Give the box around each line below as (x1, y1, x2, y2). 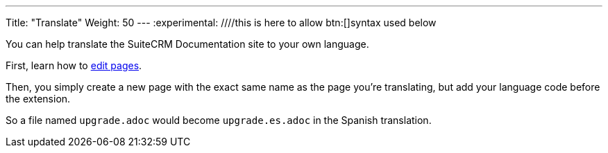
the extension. (6, 93, 71, 105)
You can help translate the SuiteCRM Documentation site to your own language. (6, 38, 369, 50)
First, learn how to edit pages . (6, 60, 142, 71)
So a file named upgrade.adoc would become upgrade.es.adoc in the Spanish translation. (6, 114, 432, 126)
